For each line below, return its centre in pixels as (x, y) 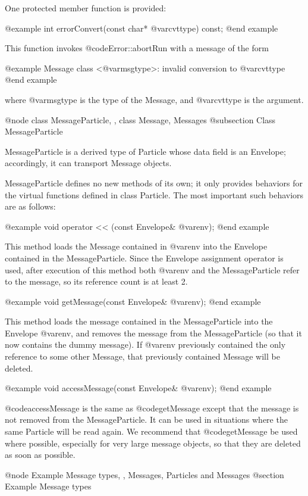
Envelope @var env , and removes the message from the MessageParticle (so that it (153, 333)
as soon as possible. (40, 455)
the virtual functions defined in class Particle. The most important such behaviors (154, 194)
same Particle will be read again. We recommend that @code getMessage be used (151, 431)
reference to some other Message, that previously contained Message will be (142, 356)
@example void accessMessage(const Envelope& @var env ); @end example (138, 388)
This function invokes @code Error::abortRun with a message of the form (137, 48)
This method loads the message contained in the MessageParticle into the (139, 321)
